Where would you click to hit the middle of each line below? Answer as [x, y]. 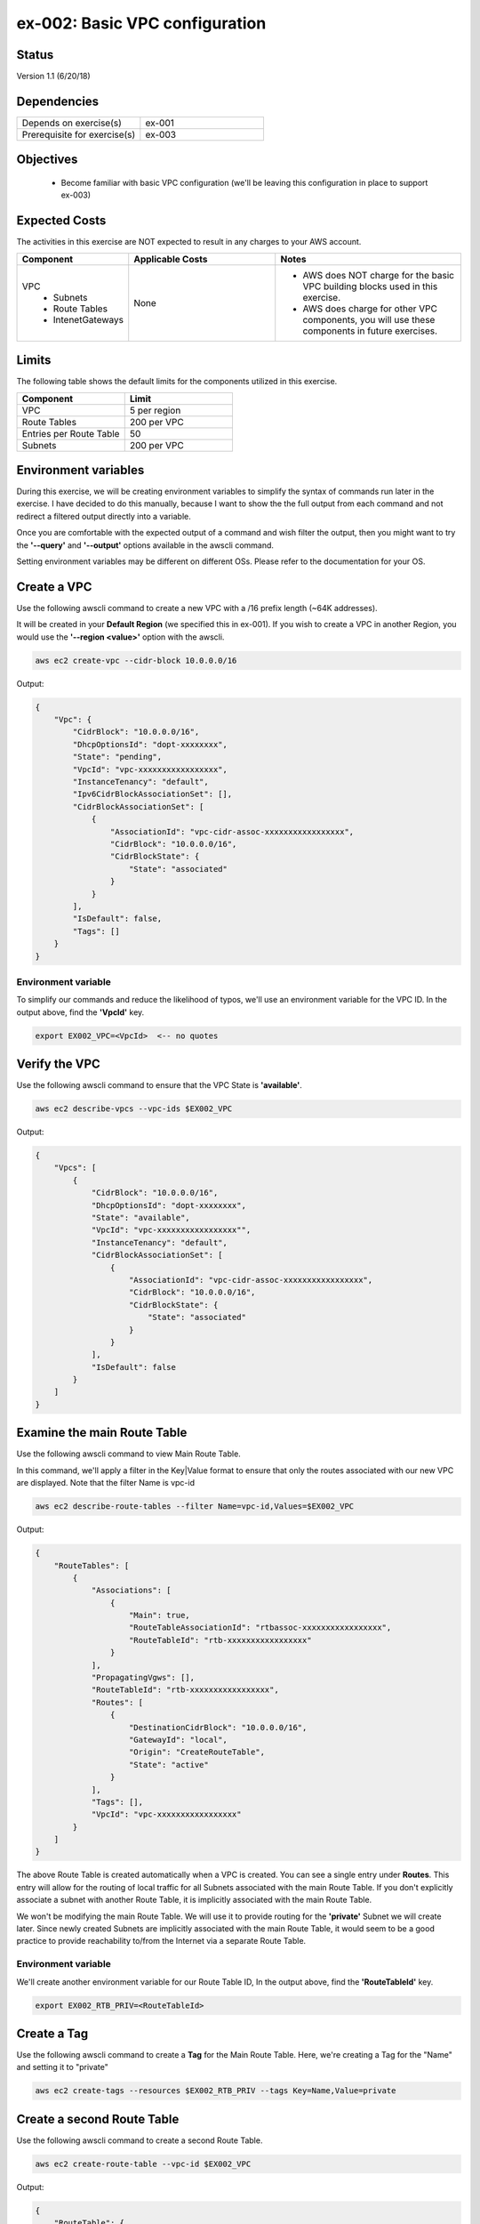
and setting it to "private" [62, 2067]
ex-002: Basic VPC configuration [141, 23]
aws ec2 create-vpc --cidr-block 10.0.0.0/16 [136, 660]
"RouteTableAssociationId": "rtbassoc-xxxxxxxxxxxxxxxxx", [260, 1628]
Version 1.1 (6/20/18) [53, 77]
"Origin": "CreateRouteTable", [197, 1752]
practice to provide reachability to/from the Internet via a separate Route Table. [161, 1941]
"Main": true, [160, 1616]
